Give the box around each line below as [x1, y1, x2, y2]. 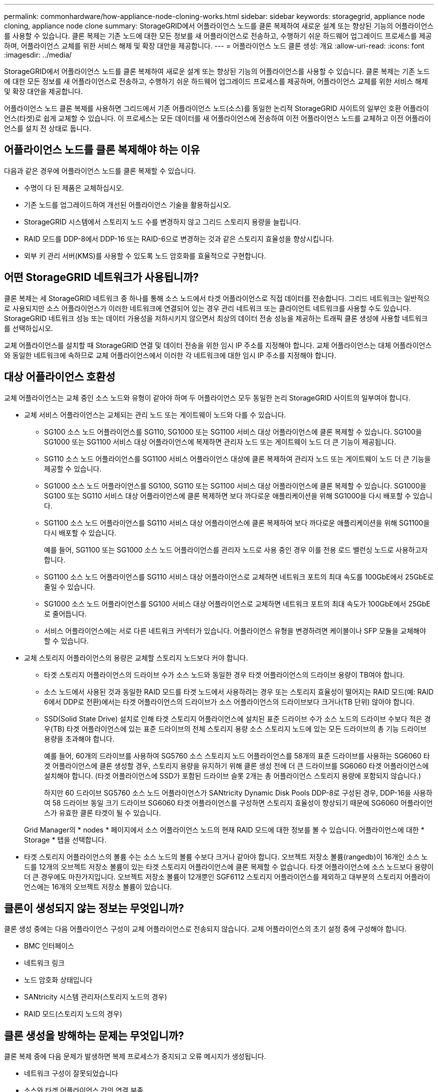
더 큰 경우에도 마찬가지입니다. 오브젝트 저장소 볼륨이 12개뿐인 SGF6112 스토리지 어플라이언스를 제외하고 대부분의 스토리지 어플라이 [24, 872, 430, 881]
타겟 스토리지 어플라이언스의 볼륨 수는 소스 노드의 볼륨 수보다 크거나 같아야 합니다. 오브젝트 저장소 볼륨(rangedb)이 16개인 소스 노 [24, 852, 428, 861]
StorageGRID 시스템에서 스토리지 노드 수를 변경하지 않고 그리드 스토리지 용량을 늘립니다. [24, 217, 301, 226]
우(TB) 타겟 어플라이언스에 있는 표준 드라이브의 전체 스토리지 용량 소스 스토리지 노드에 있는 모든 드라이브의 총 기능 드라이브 [44, 724, 427, 733]
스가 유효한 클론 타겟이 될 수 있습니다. [44, 808, 161, 817]
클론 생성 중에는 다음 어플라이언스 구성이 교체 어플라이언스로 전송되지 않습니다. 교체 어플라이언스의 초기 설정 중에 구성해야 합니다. [4, 924, 407, 933]
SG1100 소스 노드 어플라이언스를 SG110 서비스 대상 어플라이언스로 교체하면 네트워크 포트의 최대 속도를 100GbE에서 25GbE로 [44, 572, 434, 581]
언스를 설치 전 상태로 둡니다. [4, 124, 91, 132]
